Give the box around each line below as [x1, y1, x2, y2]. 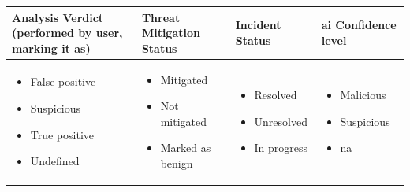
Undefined [30, 153, 80, 169]
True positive [30, 126, 95, 142]
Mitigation [141, 24, 200, 41]
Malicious [340, 87, 386, 103]
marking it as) [12, 39, 91, 56]
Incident [235, 17, 281, 33]
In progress [254, 139, 308, 156]
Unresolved [254, 113, 307, 129]
